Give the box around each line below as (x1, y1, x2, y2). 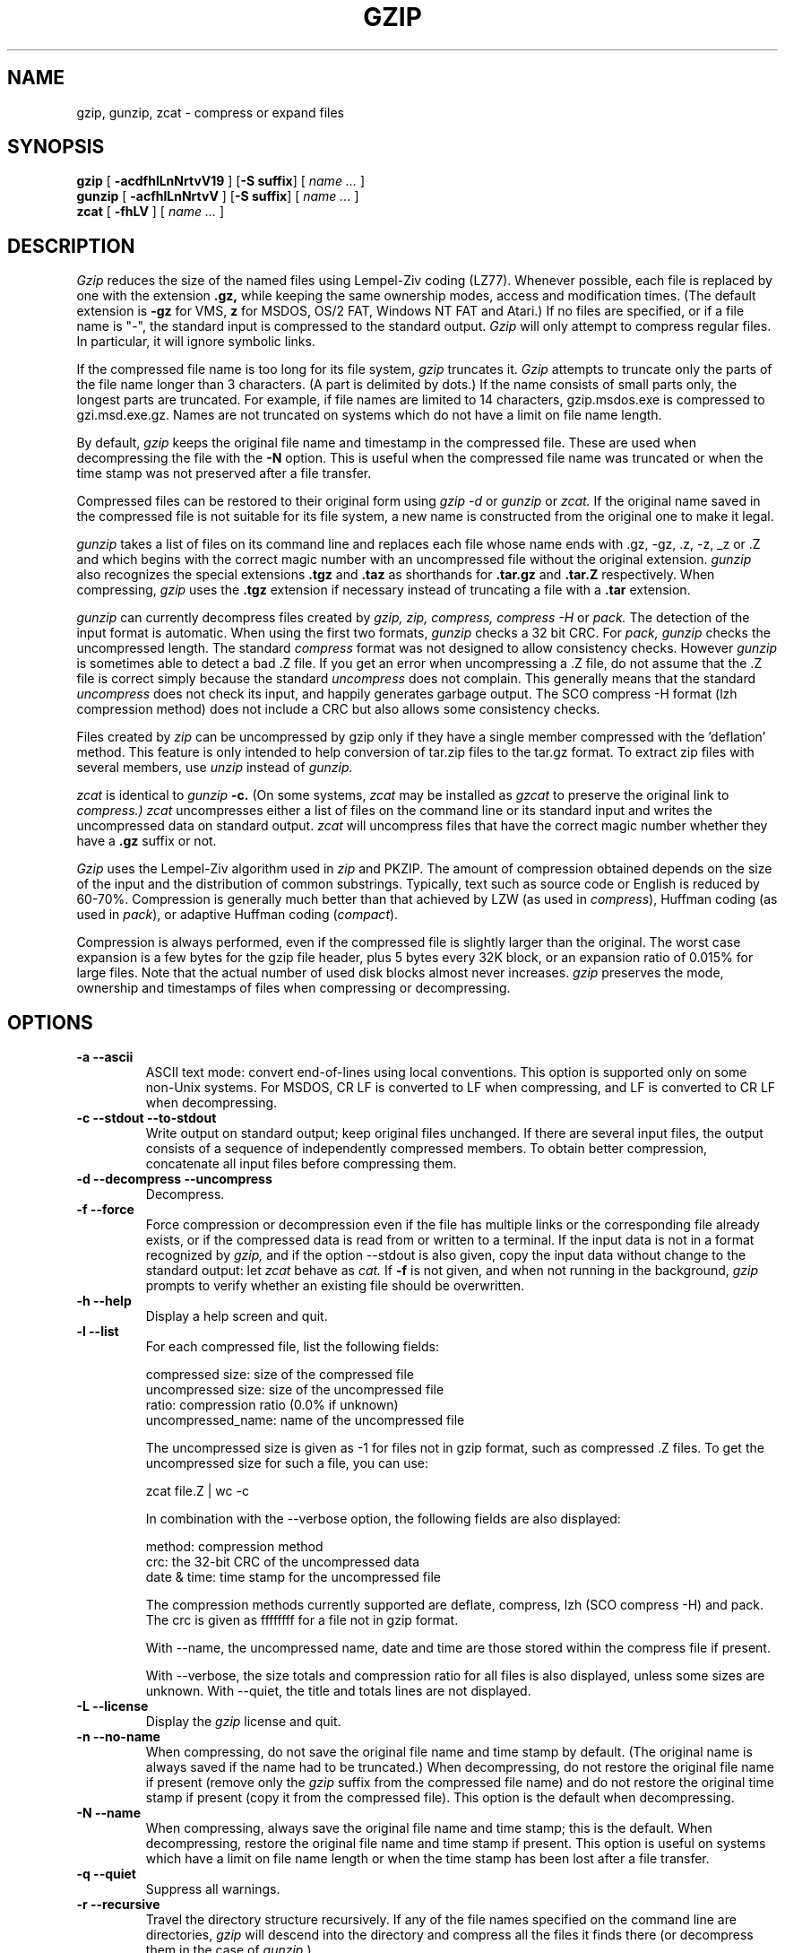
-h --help (76, 1293, 132, 1309)
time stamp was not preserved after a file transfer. (76, 465, 372, 482)
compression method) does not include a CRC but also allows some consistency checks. (76, 701, 600, 717)
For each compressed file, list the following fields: (145, 1339, 439, 1355)
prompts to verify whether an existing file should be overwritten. (145, 1278, 524, 1294)
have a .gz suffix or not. (76, 833, 217, 849)
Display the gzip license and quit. (145, 1714, 341, 1730)
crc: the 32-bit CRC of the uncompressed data (145, 1554, 420, 1570)
